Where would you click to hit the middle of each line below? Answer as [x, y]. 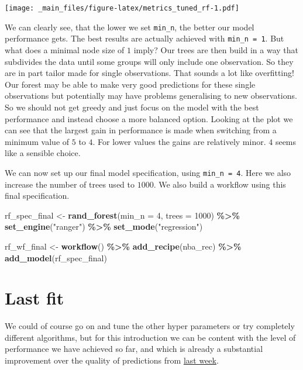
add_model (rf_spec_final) [56, 257]
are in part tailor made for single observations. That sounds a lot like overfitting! [149, 73]
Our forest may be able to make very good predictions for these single [130, 84]
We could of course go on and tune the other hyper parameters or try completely [150, 326]
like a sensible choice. [43, 153]
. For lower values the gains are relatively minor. [179, 141]
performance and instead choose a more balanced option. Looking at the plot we [149, 118]
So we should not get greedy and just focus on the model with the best [132, 107]
